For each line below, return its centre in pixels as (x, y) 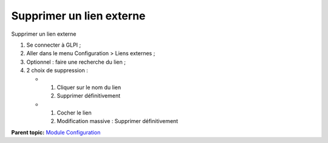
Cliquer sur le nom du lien (89, 87)
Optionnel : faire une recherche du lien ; (76, 62)
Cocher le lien (74, 113)
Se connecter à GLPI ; (54, 45)
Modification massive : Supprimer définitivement (118, 121)
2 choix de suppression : (57, 70)
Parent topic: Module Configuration (56, 132)
